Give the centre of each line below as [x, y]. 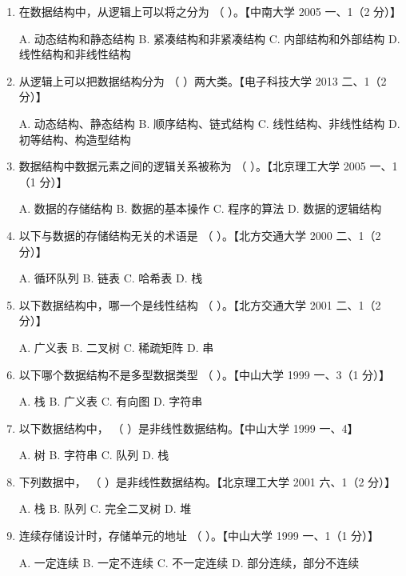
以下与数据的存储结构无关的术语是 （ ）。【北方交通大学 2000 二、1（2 [200, 235]
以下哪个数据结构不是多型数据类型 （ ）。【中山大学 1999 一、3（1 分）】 [205, 374]
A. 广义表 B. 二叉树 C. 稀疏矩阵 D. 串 [116, 347]
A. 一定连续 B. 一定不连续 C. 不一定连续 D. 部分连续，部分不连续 [189, 562]
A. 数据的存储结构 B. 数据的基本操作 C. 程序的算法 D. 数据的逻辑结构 [200, 208]
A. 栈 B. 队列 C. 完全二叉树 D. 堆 [105, 508]
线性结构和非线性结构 [75, 54]
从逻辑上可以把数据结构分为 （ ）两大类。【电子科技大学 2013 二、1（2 [203, 80]
